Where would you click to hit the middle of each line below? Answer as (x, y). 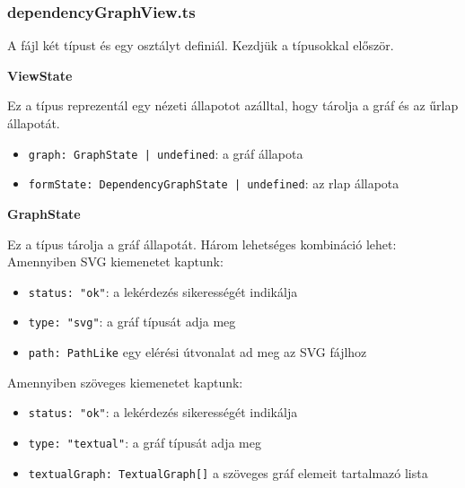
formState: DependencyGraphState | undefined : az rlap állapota (214, 183)
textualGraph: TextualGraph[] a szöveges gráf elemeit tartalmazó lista (228, 472)
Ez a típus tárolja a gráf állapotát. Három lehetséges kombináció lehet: (202, 244)
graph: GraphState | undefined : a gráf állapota (166, 153)
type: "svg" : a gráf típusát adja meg (132, 322)
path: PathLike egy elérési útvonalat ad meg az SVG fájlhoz (197, 352)
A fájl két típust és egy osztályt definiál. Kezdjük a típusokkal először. (201, 45)
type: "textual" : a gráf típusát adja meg (145, 442)
